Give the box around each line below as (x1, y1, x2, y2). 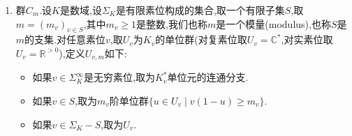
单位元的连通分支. (167, 70, 249, 84)
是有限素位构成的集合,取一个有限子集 (115, 3, 285, 17)
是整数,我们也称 (136, 16, 208, 31)
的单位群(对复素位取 (155, 32, 247, 47)
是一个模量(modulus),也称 (216, 16, 331, 31)
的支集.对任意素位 (24, 32, 105, 47)
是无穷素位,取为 (83, 70, 155, 84)
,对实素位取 (281, 32, 333, 47)
